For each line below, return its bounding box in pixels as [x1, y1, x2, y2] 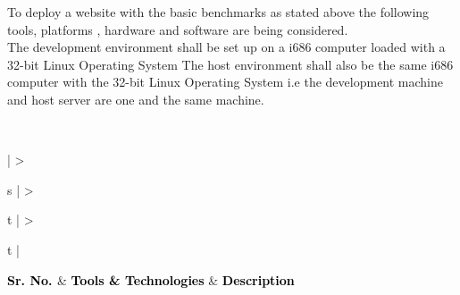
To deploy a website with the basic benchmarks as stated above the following [7, 3, 430, 21]
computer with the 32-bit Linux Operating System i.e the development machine [7, 72, 444, 91]
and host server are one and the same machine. [7, 89, 264, 108]
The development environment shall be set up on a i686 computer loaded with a [7, 38, 446, 56]
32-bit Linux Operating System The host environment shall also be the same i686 [7, 55, 454, 73]
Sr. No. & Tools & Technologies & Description [7, 270, 295, 289]
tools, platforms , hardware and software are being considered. [7, 20, 348, 38]
